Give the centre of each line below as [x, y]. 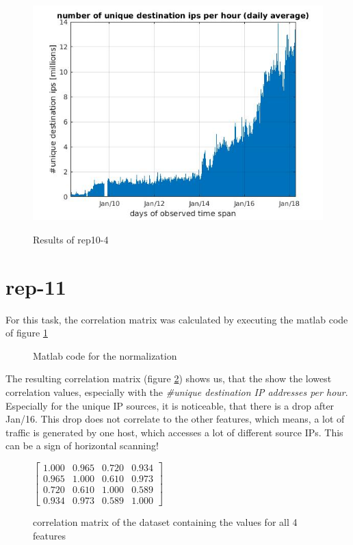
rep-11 [36, 286]
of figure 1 [27, 333]
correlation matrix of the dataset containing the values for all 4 [165, 522]
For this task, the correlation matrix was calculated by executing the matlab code [177, 319]
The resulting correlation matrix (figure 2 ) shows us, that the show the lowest [169, 378]
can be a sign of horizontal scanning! [82, 446]
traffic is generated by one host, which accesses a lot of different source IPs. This [174, 432]
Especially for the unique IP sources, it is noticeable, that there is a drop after [170, 405]
